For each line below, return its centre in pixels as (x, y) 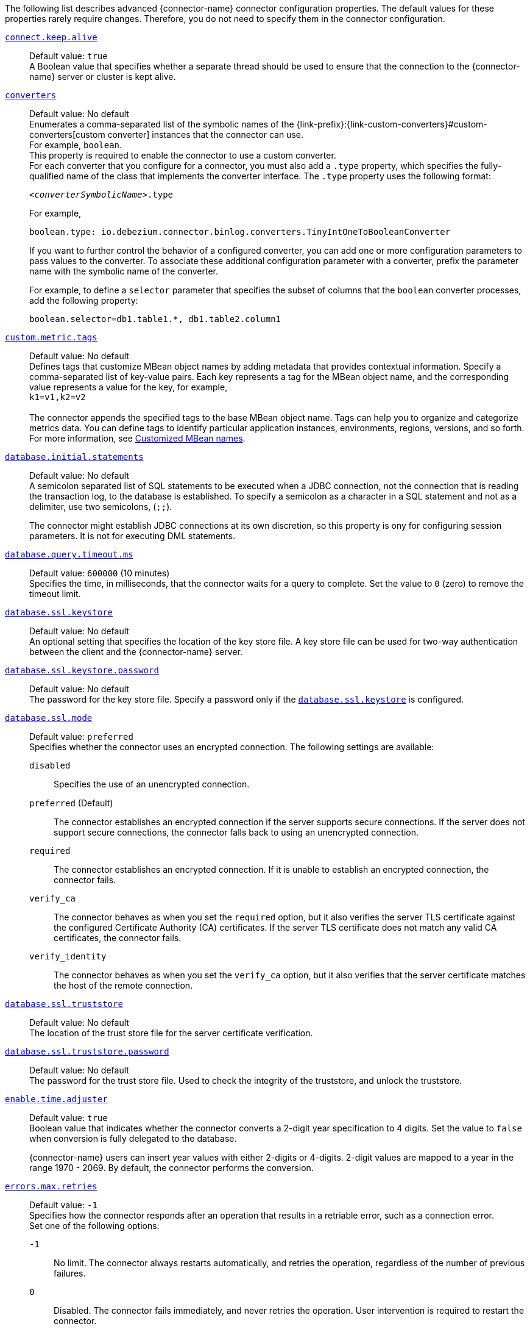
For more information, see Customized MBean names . (137, 438)
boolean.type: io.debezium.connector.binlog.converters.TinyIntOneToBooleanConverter (240, 232)
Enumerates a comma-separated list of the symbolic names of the (162, 124)
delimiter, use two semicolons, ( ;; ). (101, 507)
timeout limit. (55, 594)
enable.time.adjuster (56, 1099)
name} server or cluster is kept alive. (103, 77)
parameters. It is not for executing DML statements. (132, 536)
